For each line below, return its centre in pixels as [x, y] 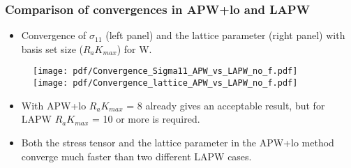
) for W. [134, 48]
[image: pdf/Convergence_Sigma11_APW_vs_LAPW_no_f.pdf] [165, 71]
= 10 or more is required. [146, 119]
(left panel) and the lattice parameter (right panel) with [225, 35]
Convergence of [54, 35]
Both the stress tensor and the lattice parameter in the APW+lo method [178, 142]
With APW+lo [54, 105]
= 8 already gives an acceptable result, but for [226, 105]
